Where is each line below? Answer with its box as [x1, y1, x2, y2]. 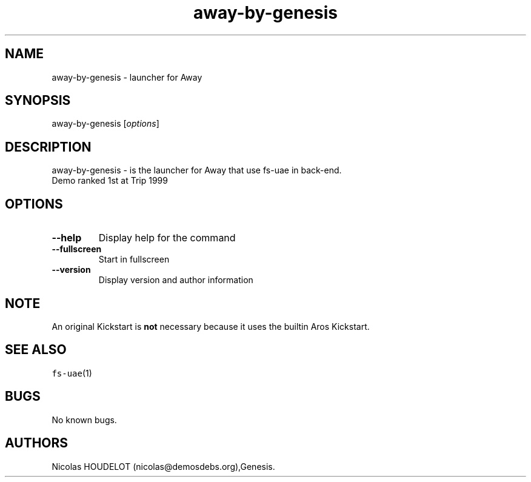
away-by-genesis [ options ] [52, 118, 159, 129]
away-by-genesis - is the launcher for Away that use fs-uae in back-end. [52, 165, 342, 176]
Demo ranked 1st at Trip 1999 [52, 175, 168, 186]
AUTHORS [5, 435, 68, 451]
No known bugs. [52, 414, 117, 425]
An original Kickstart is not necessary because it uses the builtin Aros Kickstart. [52, 321, 370, 332]
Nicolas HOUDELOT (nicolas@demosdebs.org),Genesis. [52, 461, 275, 472]
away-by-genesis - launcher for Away [52, 72, 202, 82]
